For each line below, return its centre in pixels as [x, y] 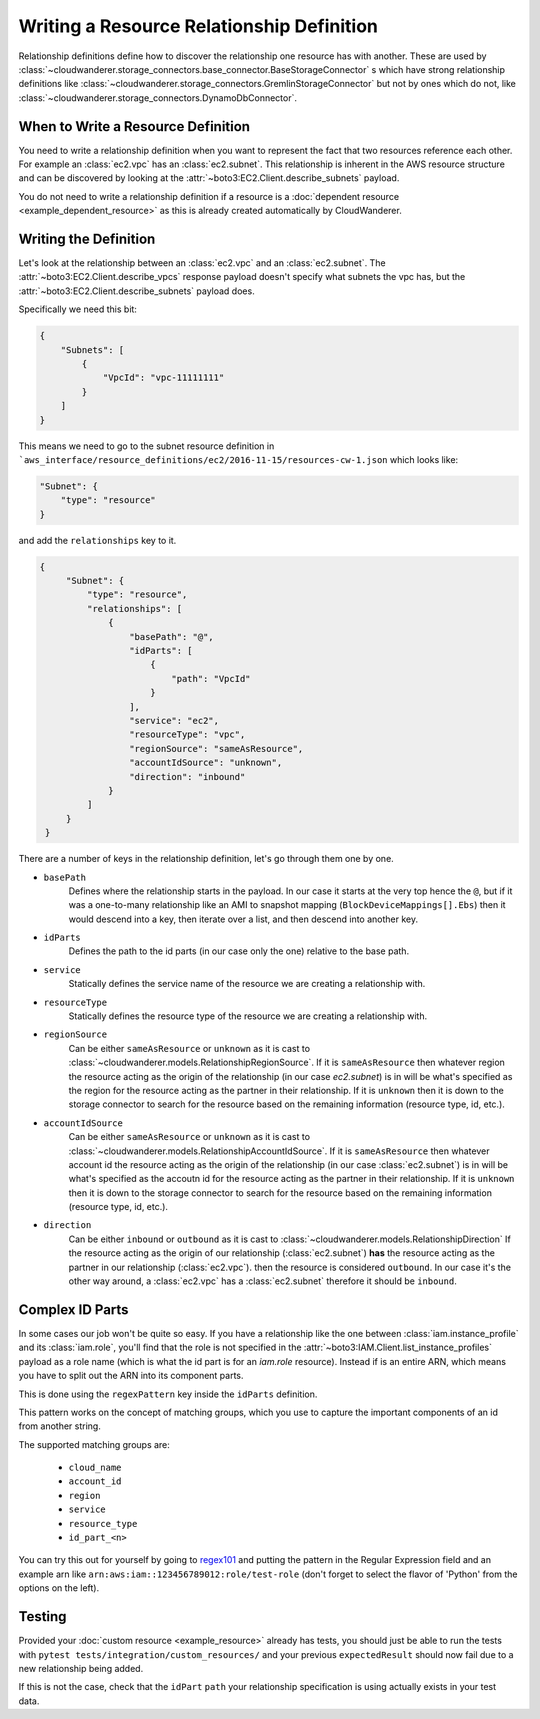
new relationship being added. [81, 1668]
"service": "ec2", [174, 720]
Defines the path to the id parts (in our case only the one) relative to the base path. [239, 951]
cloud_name [95, 1468]
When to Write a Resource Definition [134, 126]
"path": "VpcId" [211, 678]
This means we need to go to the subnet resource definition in [146, 446]
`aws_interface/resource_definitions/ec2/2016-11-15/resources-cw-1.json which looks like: [238, 459]
